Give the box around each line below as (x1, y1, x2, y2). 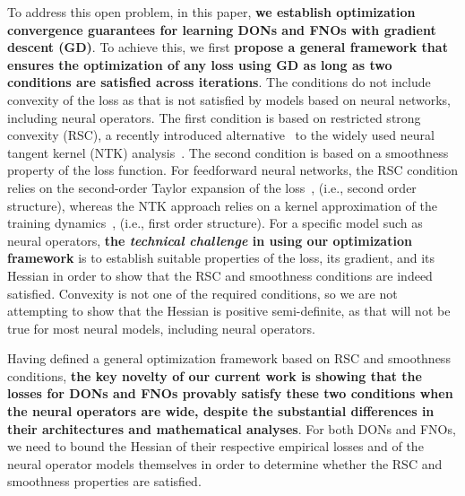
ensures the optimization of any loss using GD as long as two (7, 55, 392, 74)
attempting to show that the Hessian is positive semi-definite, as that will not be (7, 301, 451, 320)
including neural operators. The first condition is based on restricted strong (7, 108, 421, 126)
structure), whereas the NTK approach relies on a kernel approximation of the (7, 196, 438, 214)
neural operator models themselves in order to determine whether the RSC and (7, 454, 443, 473)
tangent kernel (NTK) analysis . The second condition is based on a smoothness (7, 143, 449, 161)
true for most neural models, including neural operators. (7, 318, 315, 337)
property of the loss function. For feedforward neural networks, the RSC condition (7, 161, 459, 179)
